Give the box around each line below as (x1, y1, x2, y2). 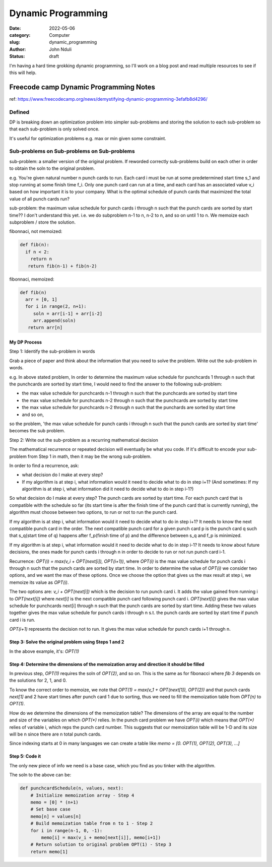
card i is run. (9, 617, 35, 623)
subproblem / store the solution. (9, 219, 76, 225)
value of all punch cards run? (9, 195, 70, 202)
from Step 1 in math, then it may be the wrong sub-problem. (28, 453, 152, 459)
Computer (49, 32, 70, 38)
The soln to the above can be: (9, 772, 72, 778)
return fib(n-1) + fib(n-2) (28, 263, 98, 269)
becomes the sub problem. (9, 428, 65, 434)
